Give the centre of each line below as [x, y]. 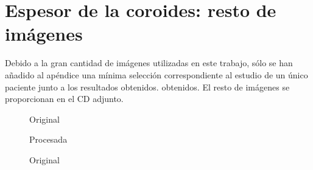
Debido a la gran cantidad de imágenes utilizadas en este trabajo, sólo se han [149, 63]
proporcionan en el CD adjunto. [64, 99]
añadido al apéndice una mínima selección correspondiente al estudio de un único [156, 74]
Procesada [48, 139]
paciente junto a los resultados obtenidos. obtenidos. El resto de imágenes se [147, 87]
